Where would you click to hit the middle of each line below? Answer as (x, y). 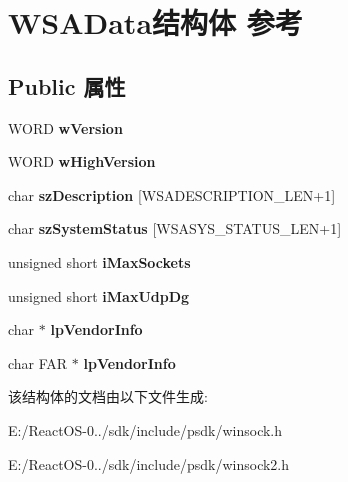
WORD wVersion (65, 127)
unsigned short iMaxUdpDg (99, 295)
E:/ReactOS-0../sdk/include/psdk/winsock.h (145, 429)
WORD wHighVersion (82, 161)
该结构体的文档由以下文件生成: (108, 396)
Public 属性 (67, 85)
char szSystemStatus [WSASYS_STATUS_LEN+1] (175, 228)
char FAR (38, 362)
